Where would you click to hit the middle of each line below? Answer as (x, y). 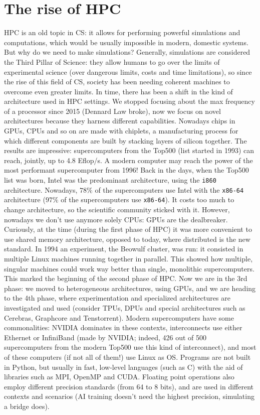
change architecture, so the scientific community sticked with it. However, (117, 209)
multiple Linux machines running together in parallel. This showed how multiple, (128, 258)
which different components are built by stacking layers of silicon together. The (125, 140)
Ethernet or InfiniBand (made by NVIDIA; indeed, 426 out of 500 (105, 337)
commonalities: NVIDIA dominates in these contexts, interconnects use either (123, 327)
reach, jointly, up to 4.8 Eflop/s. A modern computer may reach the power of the (128, 160)
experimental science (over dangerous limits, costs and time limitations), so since (128, 72)
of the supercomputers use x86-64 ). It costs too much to (148, 199)
